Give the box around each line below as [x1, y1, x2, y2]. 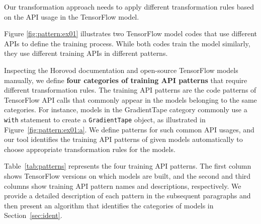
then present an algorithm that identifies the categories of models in [4, 200, 214, 210]
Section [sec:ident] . [4, 210, 62, 220]
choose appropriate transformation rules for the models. [4, 143, 176, 154]
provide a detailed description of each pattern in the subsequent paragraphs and [4, 190, 251, 201]
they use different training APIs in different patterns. [4, 48, 168, 58]
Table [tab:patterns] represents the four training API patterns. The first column [4, 161, 251, 171]
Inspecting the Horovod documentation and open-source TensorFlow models [4, 64, 238, 75]
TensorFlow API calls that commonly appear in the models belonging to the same [4, 94, 257, 105]
